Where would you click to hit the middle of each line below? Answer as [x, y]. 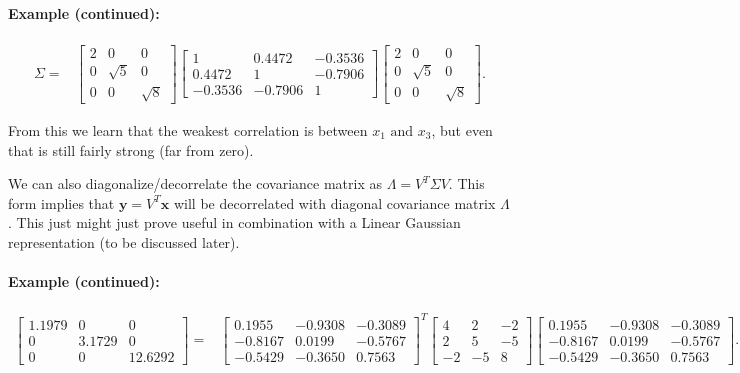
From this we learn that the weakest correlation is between [188, 130]
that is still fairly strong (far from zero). [131, 149]
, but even [462, 130]
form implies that [61, 202]
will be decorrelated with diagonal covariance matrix [334, 202]
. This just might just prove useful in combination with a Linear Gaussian [234, 222]
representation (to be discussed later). [124, 241]
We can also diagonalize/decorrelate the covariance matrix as [195, 183]
